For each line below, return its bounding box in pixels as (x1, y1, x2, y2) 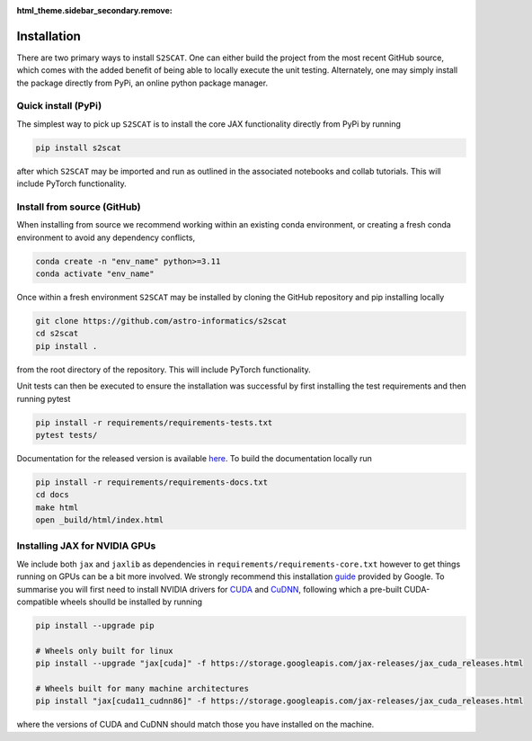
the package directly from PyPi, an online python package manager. (16, 77, 269, 88)
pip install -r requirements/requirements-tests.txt (35, 417, 273, 427)
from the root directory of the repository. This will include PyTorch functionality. (16, 364, 312, 375)
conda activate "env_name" (35, 269, 155, 279)
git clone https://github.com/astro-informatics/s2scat (35, 316, 288, 326)
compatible (16, 596, 58, 607)
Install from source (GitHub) (16, 201, 141, 213)
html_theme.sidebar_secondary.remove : (16, 5, 173, 15)
